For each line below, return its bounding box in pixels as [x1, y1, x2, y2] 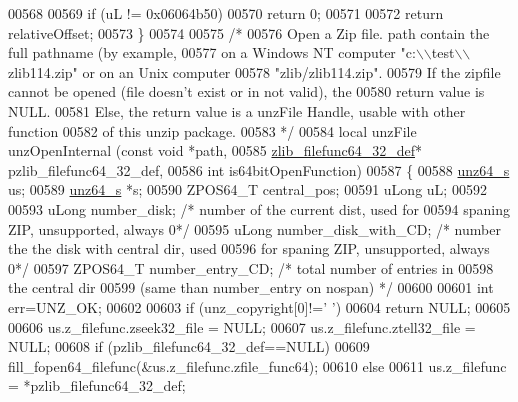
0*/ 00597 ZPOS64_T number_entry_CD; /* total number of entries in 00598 [8, 257, 494, 278]
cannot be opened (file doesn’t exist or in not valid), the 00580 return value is [8, 81, 485, 102]
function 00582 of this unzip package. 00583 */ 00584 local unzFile [8, 120, 417, 141]
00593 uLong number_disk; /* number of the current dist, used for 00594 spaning [8, 198, 511, 219]
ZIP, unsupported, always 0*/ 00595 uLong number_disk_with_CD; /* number [8, 218, 501, 239]
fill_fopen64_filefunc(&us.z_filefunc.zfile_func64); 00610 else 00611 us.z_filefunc [8, 355, 507, 376]
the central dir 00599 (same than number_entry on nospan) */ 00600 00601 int [8, 277, 494, 298]
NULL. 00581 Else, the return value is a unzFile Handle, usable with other [8, 100, 466, 121]
